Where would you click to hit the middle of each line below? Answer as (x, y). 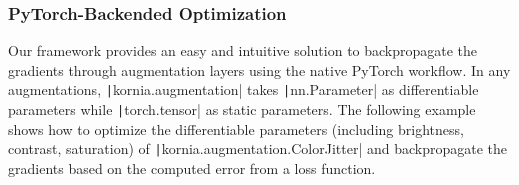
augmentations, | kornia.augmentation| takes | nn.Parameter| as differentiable (243, 89)
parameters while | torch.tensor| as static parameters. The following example (242, 109)
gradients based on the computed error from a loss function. (192, 167)
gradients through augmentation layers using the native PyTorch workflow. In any (259, 69)
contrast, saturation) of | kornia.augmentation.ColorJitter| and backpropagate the (257, 148)
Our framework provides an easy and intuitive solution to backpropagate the (243, 50)
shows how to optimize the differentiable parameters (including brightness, (236, 128)
